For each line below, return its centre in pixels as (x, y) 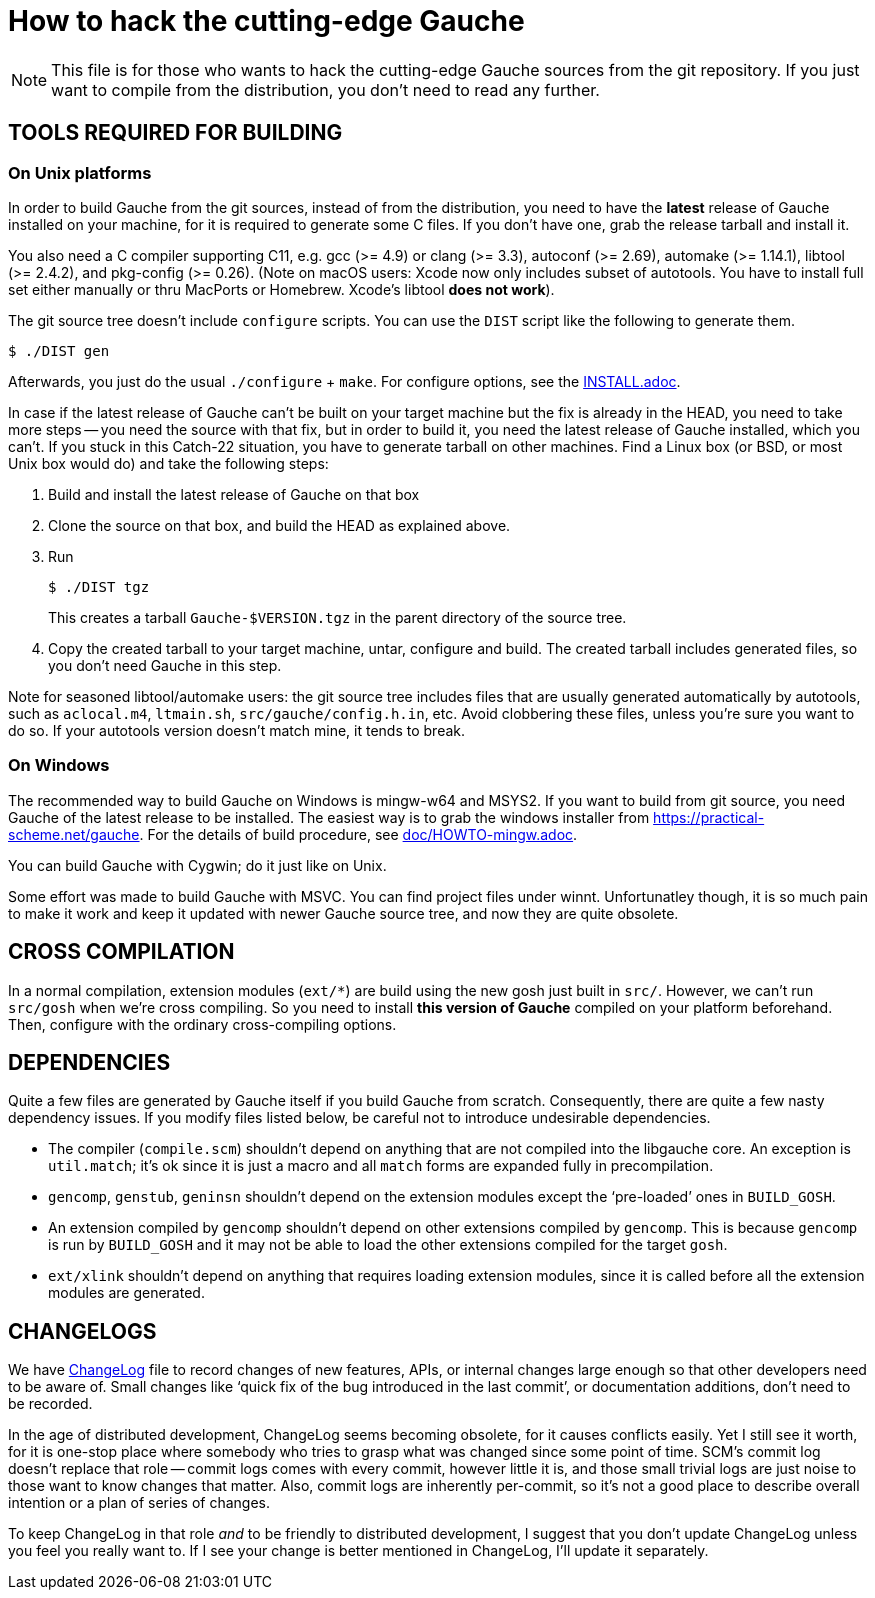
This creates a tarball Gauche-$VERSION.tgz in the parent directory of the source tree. (337, 617)
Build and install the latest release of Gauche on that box (234, 494)
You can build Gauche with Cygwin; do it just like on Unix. (197, 865)
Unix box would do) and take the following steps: (168, 463)
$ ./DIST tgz (99, 586)
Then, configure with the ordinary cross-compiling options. (202, 1024)
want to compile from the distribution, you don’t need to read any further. (325, 89)
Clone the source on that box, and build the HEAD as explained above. (279, 525)
